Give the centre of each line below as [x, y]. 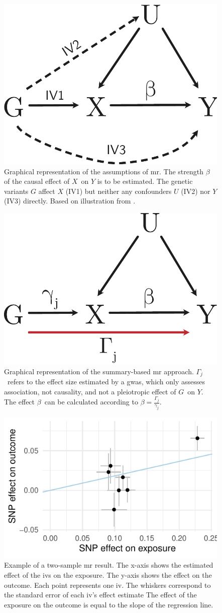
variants [16, 191]
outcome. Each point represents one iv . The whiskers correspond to [107, 585]
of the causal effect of [37, 181]
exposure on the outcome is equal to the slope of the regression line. [109, 604]
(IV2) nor [196, 191]
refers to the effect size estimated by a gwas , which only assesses [106, 381]
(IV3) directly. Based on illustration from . [70, 201]
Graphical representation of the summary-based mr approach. [99, 371]
